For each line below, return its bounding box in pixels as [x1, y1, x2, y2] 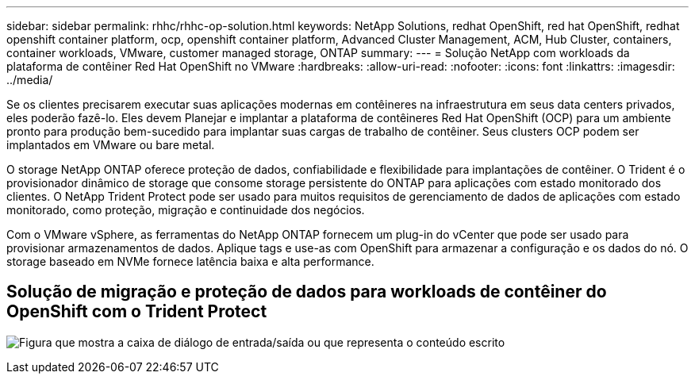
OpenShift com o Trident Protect [6, 301, 267, 322]
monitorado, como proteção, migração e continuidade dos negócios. [6, 203, 365, 217]
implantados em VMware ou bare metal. [6, 138, 215, 152]
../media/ [6, 73, 53, 86]
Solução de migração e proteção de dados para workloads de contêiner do [6, 282, 607, 302]
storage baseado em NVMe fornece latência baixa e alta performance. [6, 255, 374, 268]
